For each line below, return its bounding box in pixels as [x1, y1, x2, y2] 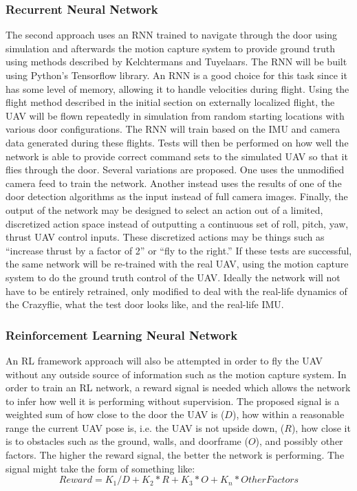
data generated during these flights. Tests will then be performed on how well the [6, 135, 349, 149]
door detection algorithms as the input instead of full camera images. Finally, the [6, 189, 348, 204]
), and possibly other [255, 434, 343, 448]
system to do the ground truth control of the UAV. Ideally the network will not [6, 270, 340, 284]
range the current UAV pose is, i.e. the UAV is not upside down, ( [6, 420, 285, 435]
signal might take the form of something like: [6, 461, 195, 475]
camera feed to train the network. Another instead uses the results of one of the [6, 175, 342, 190]
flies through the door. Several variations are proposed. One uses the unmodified [6, 162, 345, 177]
